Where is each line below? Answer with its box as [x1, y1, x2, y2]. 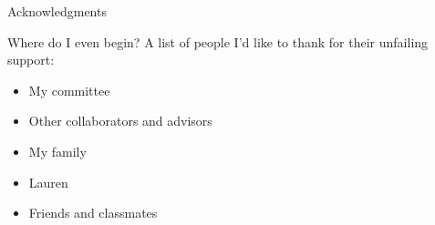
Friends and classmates [28, 203, 158, 222]
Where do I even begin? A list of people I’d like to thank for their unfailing [7, 32, 429, 51]
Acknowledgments [7, 2, 107, 20]
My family [28, 141, 87, 160]
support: [7, 50, 55, 69]
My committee [28, 80, 110, 99]
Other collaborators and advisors [28, 111, 212, 130]
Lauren [28, 172, 68, 191]
